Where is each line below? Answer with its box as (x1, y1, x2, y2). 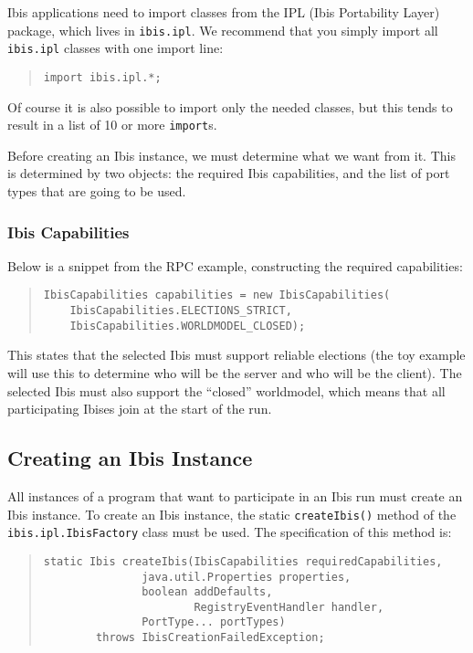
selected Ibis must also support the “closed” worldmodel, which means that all (7, 381, 446, 400)
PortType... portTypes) (142, 616, 286, 629)
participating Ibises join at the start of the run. (7, 399, 272, 418)
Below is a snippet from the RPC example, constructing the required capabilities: (7, 256, 463, 275)
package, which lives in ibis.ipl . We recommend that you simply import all (7, 20, 438, 39)
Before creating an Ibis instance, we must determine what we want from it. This (7, 145, 456, 164)
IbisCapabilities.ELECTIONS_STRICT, (69, 304, 292, 318)
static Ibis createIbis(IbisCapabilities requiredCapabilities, (43, 554, 443, 568)
